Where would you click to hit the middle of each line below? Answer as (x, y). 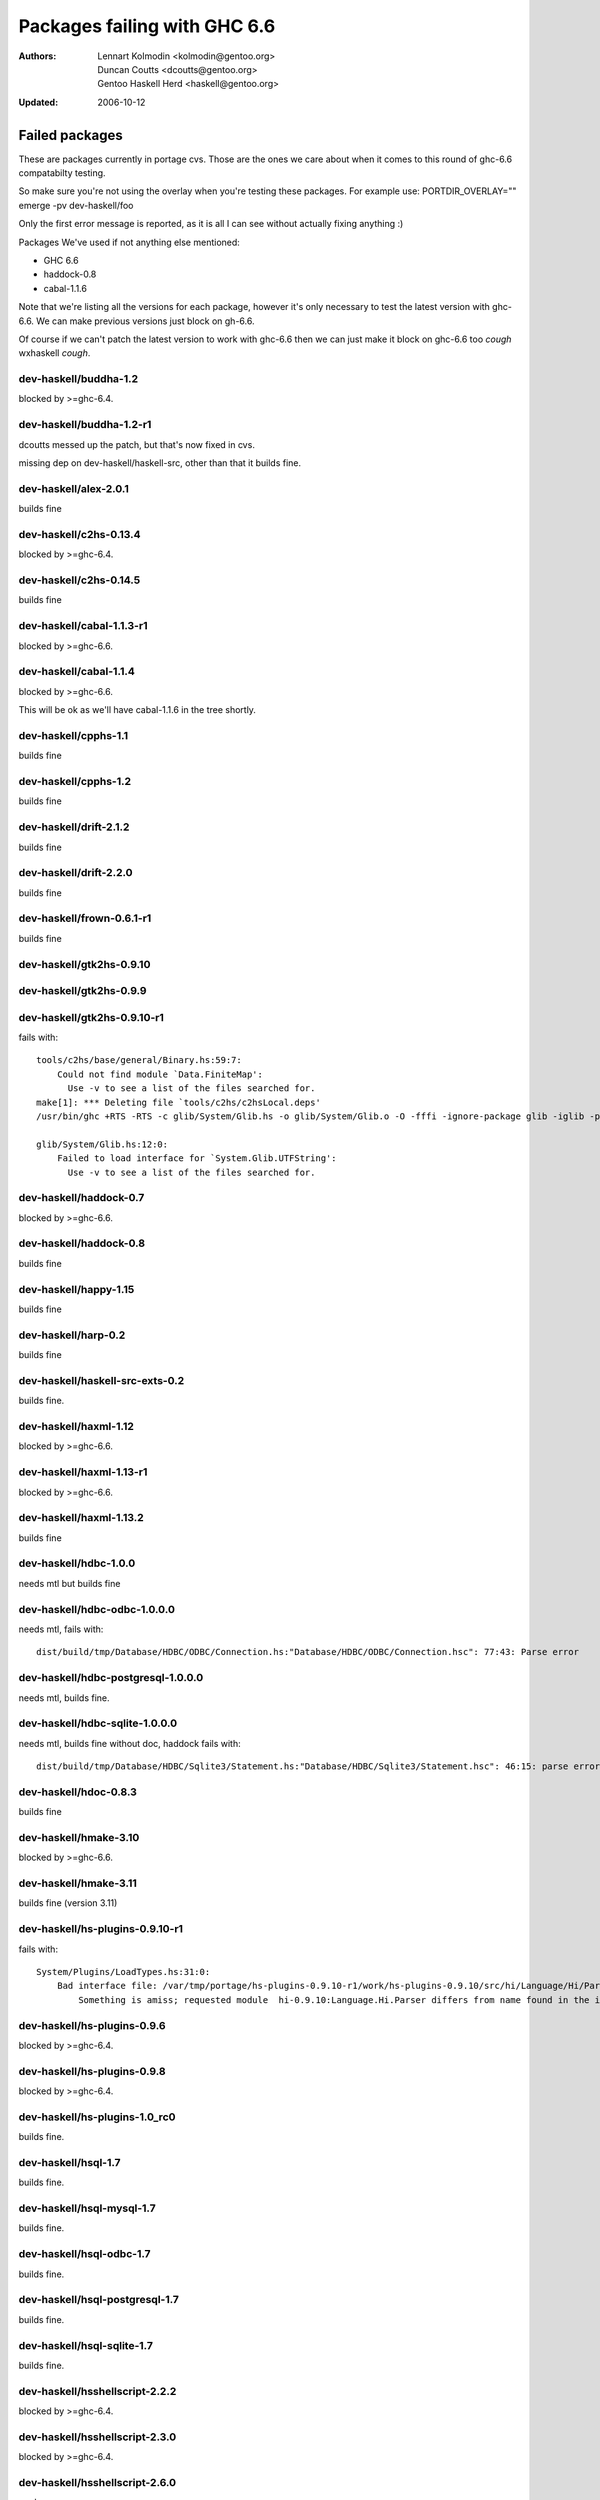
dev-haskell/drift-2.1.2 (74, 827)
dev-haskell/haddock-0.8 (81, 1243)
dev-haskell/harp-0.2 (72, 1335)
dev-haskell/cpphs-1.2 (75, 781)
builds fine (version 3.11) (68, 1903)
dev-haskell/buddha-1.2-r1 (85, 425)
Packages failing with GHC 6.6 (147, 26)
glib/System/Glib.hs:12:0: (102, 1144)
